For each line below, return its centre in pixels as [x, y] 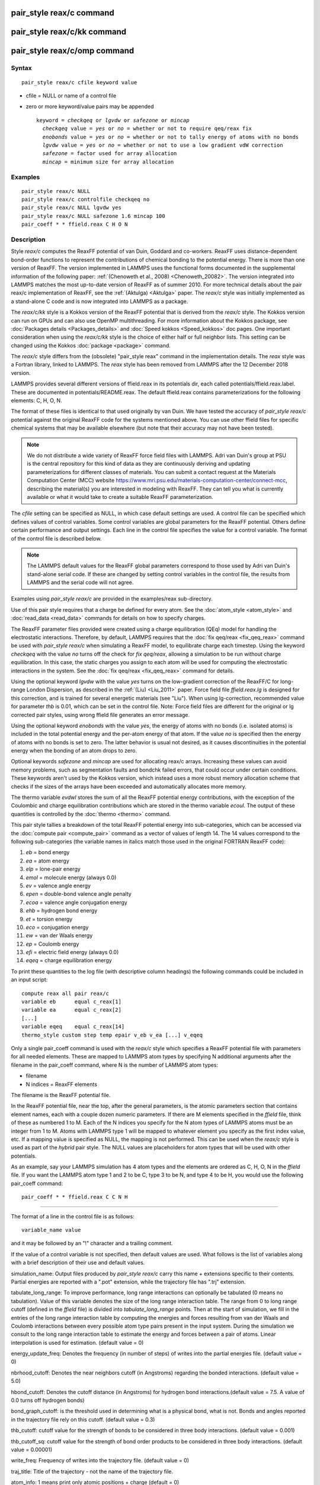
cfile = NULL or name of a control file [71, 96]
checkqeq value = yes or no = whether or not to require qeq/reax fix [147, 129]
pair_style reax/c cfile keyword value [79, 82]
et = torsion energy [49, 919]
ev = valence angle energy [58, 886]
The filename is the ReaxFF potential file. [61, 1095]
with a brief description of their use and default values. [78, 1263]
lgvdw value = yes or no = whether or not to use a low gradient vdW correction [163, 145]
